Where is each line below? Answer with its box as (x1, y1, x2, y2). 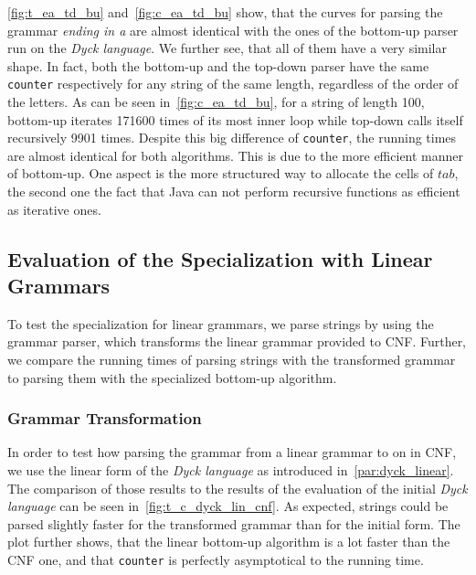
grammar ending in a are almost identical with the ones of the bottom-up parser (7, 20, 459, 39)
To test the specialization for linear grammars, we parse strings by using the (7, 314, 434, 333)
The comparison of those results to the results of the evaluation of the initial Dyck (7, 478, 468, 497)
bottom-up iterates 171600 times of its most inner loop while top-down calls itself (7, 110, 463, 129)
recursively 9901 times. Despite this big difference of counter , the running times (7, 128, 457, 147)
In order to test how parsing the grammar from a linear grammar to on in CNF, (7, 442, 457, 462)
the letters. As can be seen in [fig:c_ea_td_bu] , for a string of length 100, (7, 92, 425, 112)
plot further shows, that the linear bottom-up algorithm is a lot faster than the (7, 532, 450, 551)
